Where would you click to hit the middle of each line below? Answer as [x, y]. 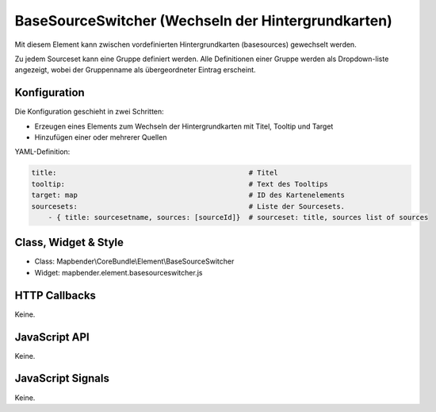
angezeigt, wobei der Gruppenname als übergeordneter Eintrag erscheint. [136, 70]
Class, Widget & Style [69, 243]
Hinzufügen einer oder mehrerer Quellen [101, 137]
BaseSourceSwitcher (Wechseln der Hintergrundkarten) [203, 21]
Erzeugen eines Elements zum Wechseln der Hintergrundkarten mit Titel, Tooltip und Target [184, 126]
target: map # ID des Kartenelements [188, 195]
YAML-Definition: [42, 152]
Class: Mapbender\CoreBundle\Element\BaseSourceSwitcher [134, 261]
